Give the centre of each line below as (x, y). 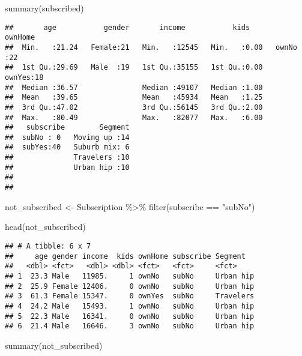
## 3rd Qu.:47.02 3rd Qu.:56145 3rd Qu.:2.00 (134, 107)
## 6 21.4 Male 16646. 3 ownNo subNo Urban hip (130, 326)
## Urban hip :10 (67, 167)
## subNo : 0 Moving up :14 (67, 137)
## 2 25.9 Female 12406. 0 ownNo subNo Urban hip (130, 286)
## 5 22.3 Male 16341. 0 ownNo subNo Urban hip (130, 316)
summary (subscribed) (44, 8)
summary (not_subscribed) (54, 345)
